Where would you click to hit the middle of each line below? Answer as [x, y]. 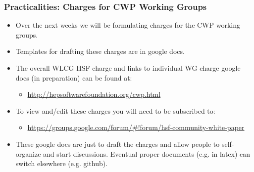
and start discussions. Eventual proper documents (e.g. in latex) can [147, 153]
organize [28, 153]
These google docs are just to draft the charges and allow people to [118, 144]
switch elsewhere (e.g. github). [62, 163]
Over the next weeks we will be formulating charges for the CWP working [128, 25]
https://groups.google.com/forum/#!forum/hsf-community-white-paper [136, 127]
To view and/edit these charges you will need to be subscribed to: [115, 110]
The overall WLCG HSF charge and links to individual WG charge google [128, 68]
